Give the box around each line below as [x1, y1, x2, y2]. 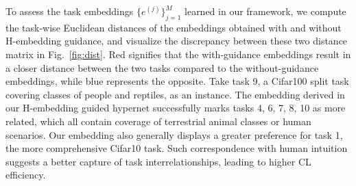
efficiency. [5, 168, 46, 182]
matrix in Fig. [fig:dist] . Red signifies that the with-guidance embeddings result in [5, 46, 351, 61]
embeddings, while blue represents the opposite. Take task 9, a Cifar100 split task [5, 74, 349, 88]
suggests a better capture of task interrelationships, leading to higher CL [5, 154, 311, 168]
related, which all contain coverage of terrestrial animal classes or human [5, 114, 311, 128]
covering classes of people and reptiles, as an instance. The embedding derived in [5, 87, 345, 101]
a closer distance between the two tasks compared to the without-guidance [5, 60, 319, 75]
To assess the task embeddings [5, 4, 134, 18]
